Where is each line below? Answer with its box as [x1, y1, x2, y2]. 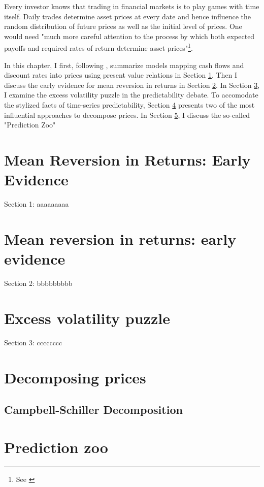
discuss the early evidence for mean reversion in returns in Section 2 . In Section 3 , [4, 79, 260, 90]
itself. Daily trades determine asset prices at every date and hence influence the [4, 11, 251, 21]
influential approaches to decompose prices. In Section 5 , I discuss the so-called [4, 109, 250, 120]
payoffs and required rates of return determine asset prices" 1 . [4, 41, 193, 53]
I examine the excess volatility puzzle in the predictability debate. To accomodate [4, 89, 258, 100]
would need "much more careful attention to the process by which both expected [4, 30, 255, 41]
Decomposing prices [4, 367, 146, 387]
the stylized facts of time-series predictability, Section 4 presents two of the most [4, 100, 255, 110]
